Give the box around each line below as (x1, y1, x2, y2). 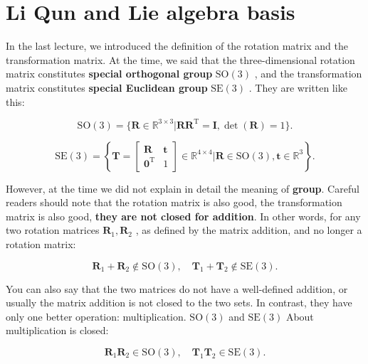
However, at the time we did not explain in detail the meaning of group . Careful (6, 181, 359, 196)
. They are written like (248, 80, 347, 95)
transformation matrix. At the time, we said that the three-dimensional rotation (6, 52, 355, 67)
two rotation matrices (6, 223, 100, 237)
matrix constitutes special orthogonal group (6, 66, 213, 81)
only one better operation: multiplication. (6, 309, 186, 323)
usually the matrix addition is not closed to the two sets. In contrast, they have (6, 295, 352, 310)
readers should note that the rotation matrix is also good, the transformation (6, 195, 342, 210)
